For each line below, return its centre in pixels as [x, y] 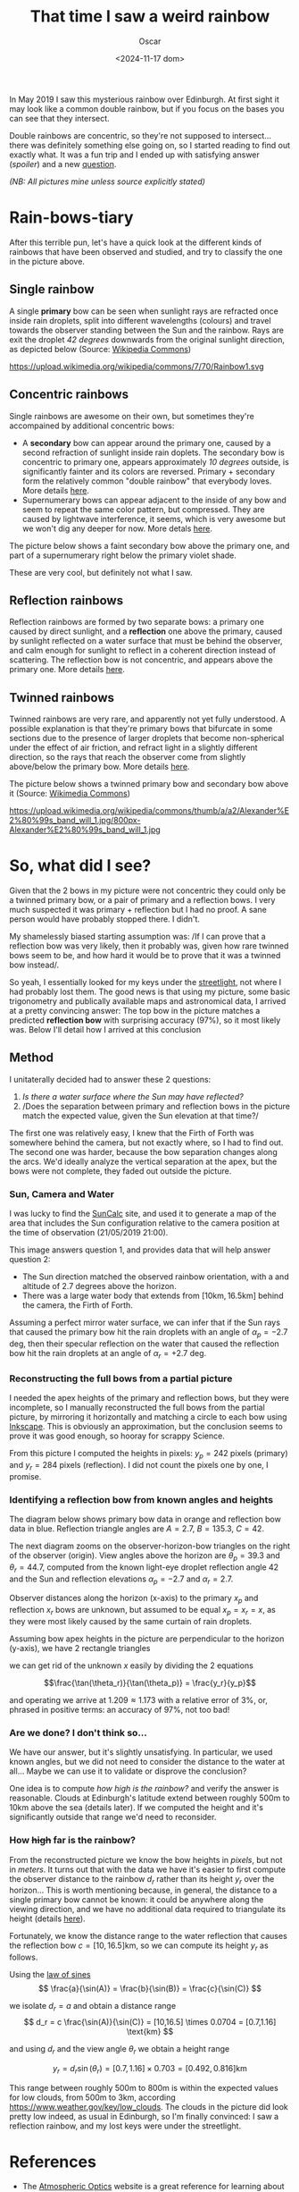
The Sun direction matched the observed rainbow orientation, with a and [155, 1277]
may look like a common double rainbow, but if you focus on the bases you [147, 108]
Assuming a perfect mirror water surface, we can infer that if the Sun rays [145, 1323]
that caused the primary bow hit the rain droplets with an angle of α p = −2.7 [149, 1333]
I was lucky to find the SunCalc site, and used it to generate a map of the [143, 1214]
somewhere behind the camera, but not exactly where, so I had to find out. [146, 1142]
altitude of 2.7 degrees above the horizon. [99, 1286]
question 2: [30, 1260]
